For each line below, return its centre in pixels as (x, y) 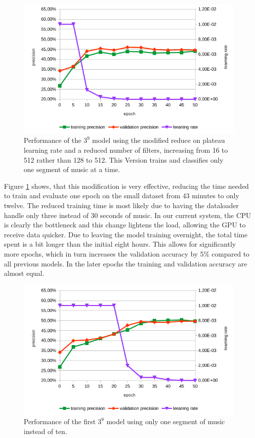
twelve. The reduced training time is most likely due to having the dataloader (122, 205)
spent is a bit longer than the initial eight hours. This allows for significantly (120, 244)
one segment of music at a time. (72, 169)
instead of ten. (45, 431)
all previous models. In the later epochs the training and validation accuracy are (126, 263)
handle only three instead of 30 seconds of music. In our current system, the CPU (128, 215)
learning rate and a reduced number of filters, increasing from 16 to (126, 150)
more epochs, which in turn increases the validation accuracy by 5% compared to (127, 253)
